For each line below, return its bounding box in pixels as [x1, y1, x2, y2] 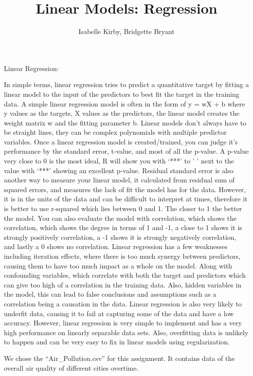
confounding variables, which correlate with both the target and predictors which [4, 270, 246, 280]
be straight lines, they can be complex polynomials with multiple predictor [4, 127, 227, 137]
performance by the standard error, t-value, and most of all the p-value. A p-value [4, 146, 249, 156]
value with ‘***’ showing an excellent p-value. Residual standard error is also [4, 165, 234, 175]
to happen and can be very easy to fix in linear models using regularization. [4, 337, 230, 347]
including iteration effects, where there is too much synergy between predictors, [4, 251, 241, 261]
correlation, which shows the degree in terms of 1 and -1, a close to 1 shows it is [4, 222, 242, 233]
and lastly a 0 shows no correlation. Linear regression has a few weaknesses [4, 241, 228, 251]
